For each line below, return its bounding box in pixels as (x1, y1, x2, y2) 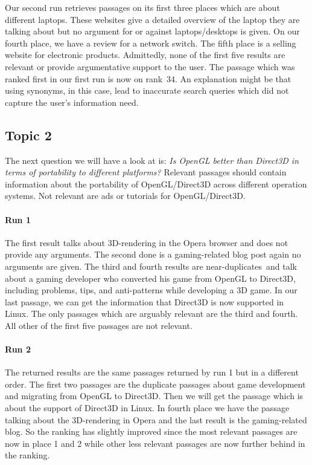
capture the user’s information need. (5, 96, 139, 108)
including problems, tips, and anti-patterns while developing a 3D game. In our (5, 284, 298, 296)
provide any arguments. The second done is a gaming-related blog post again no (5, 248, 301, 261)
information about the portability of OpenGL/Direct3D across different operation (5, 177, 307, 190)
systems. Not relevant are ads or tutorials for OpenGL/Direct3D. (5, 189, 246, 202)
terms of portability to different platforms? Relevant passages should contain (5, 166, 287, 178)
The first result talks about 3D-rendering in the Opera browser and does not (5, 236, 288, 249)
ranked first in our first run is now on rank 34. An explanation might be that (5, 72, 291, 85)
